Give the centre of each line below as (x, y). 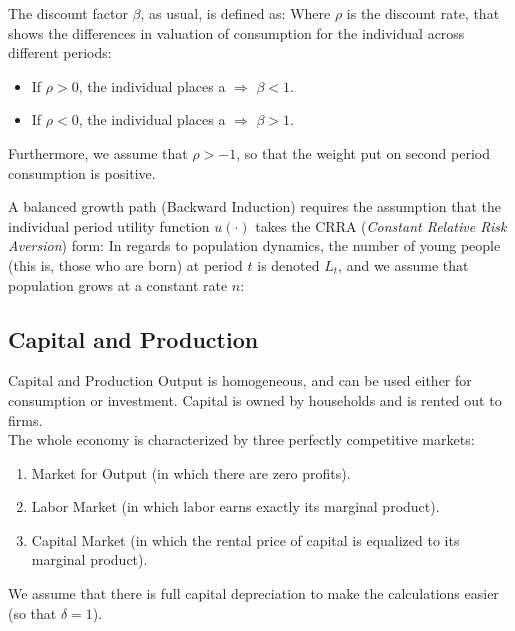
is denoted (288, 264)
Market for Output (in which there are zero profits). (191, 472)
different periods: (60, 52)
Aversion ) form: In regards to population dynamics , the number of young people (254, 245)
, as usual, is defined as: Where (235, 13)
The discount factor (68, 13)
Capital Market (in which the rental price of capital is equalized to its (245, 539)
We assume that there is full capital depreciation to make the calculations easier (253, 593)
